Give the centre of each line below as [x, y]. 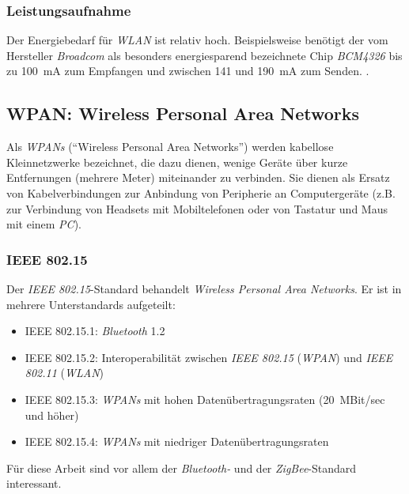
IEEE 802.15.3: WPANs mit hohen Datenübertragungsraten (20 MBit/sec [205, 399]
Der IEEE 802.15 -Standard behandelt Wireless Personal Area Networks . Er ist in [204, 288]
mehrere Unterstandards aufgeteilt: [91, 304]
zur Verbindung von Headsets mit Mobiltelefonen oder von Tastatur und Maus [197, 208]
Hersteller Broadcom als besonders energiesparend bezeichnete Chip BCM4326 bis [204, 55]
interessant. [34, 483]
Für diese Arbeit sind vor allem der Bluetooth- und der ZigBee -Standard [182, 468]
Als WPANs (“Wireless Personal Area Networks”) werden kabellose [170, 147]
